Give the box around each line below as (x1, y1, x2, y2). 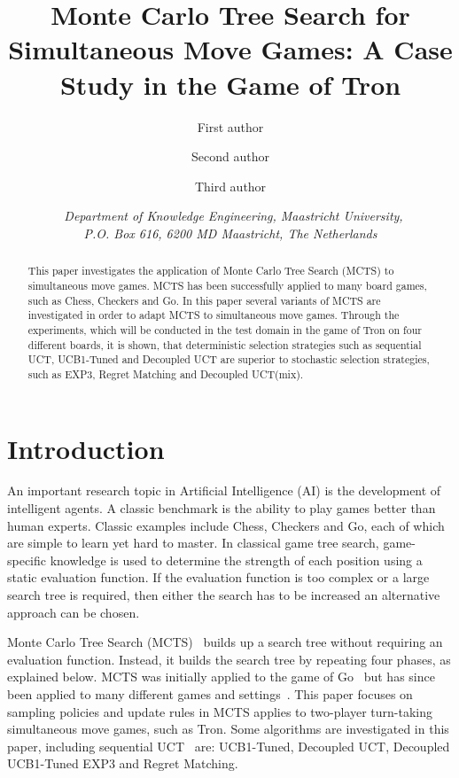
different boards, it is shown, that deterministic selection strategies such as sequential (27, 337, 422, 352)
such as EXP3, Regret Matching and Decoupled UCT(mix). (27, 366, 304, 381)
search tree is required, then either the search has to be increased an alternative (7, 586, 440, 604)
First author (197, 117, 264, 136)
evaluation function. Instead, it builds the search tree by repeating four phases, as (7, 650, 451, 668)
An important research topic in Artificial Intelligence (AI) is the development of (7, 481, 441, 500)
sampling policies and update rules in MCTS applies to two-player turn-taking (7, 702, 432, 720)
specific (7, 550, 47, 569)
